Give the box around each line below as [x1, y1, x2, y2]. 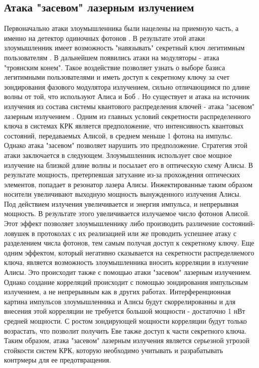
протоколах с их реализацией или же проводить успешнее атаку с [37, 228, 237, 238]
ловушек [4, 228, 29, 238]
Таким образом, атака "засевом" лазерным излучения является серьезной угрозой [4, 335, 250, 346]
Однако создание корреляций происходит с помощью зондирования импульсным [4, 276, 248, 287]
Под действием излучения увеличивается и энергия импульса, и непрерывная [4, 198, 239, 209]
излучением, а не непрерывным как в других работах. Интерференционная [4, 286, 231, 297]
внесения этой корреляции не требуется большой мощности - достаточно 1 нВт [4, 306, 246, 316]
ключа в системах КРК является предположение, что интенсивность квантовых [4, 121, 244, 131]
